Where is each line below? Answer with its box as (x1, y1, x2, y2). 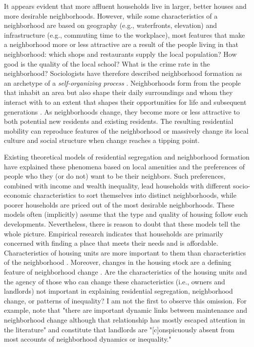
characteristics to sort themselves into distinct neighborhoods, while (33, 190, 236, 200)
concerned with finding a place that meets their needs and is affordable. (4, 238, 218, 248)
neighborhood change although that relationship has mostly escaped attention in (4, 315, 245, 324)
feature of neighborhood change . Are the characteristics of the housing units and (4, 267, 247, 277)
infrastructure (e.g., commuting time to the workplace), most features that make (4, 29, 245, 40)
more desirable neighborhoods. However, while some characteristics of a (4, 10, 218, 21)
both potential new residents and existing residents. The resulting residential (4, 116, 233, 126)
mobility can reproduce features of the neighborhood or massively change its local (4, 125, 249, 136)
